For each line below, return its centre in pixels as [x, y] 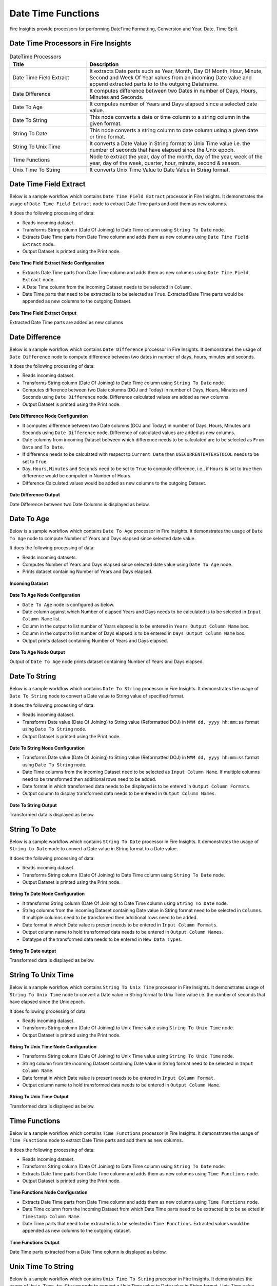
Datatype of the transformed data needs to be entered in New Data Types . [102, 939]
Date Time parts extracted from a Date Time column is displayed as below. [88, 1252]
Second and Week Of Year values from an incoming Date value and [171, 77]
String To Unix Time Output [39, 1097]
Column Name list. [42, 619]
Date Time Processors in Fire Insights [71, 43]
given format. [106, 123]
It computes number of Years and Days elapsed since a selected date [173, 104]
